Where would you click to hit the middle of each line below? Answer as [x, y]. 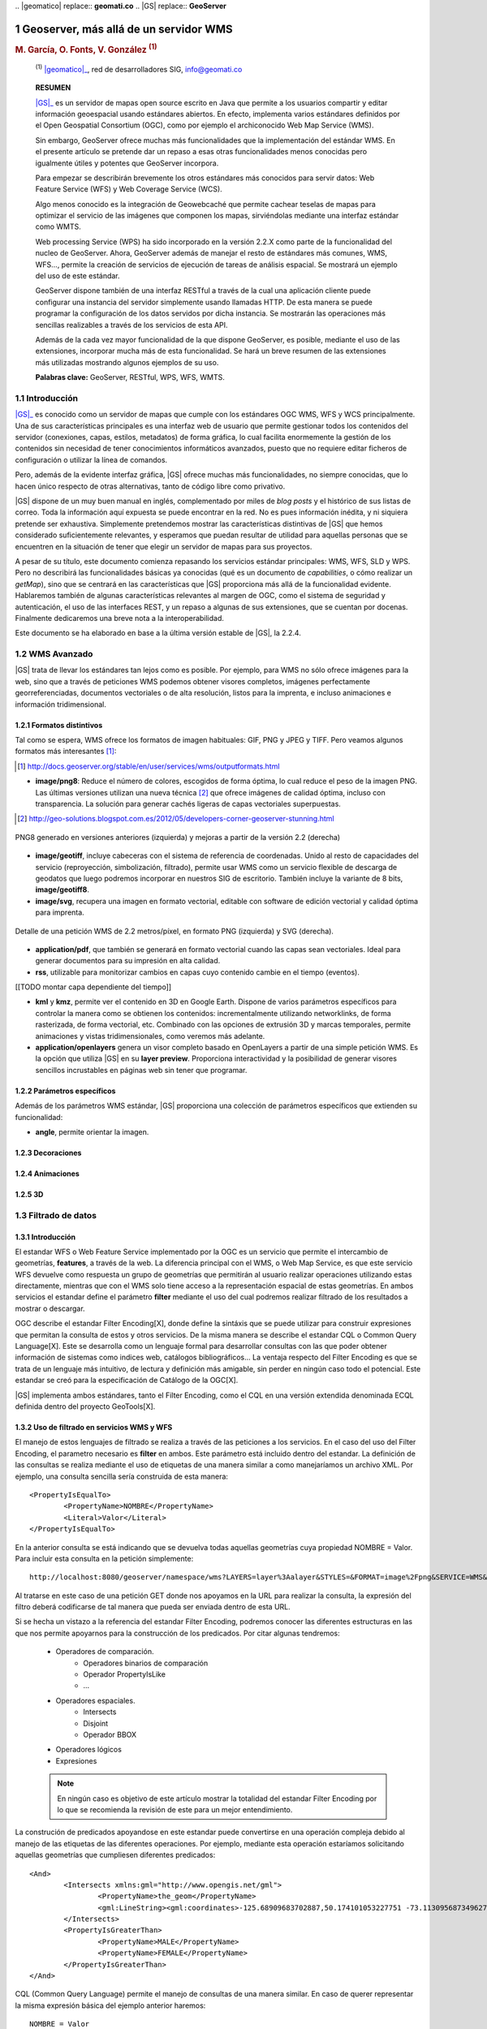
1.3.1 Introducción [45, 1237]
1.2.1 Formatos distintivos [59, 725]
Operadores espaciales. [95, 1700]
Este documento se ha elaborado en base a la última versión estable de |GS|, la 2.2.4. [158, 633]
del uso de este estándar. [78, 276]
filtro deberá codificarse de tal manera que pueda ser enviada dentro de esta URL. [153, 1607]
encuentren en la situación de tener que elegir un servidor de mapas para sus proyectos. [164, 546]
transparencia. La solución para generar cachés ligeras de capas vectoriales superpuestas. [188, 803]
